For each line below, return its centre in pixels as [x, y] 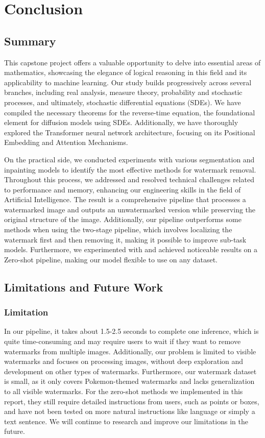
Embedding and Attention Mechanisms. [66, 142]
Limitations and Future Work [84, 287]
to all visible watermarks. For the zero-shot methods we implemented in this [124, 391]
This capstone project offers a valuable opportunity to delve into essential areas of [132, 62]
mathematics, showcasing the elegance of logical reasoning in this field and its [126, 72]
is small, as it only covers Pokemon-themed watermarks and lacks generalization [129, 381]
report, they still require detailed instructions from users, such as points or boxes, [132, 401]
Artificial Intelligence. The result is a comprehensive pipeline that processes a [125, 199]
